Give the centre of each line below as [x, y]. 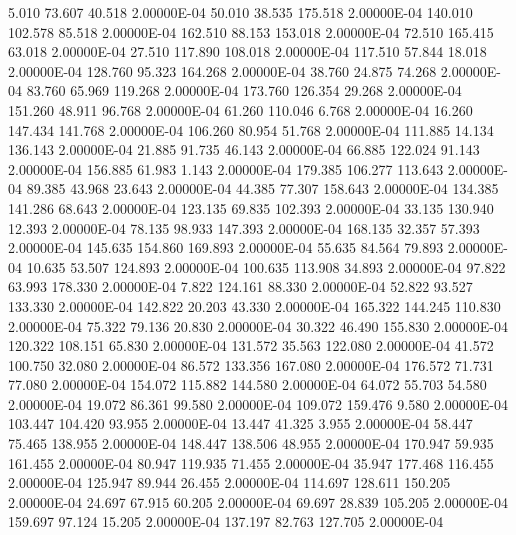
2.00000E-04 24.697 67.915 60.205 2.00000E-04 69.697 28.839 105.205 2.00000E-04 [258, 501]
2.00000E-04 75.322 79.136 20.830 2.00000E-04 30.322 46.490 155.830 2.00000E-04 [258, 325]
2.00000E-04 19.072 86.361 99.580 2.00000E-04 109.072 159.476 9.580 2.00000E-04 [258, 403]
